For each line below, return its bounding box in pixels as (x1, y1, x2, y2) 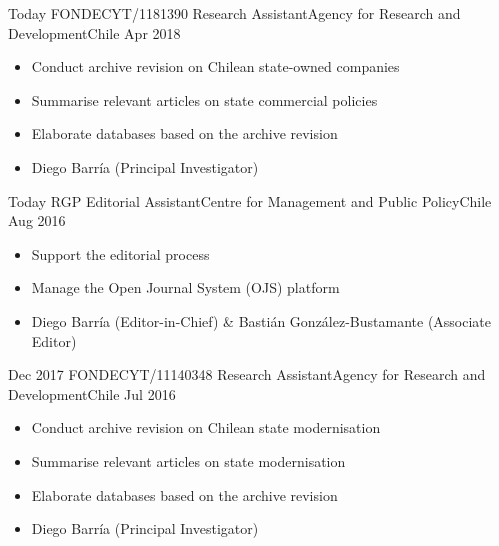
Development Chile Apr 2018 (8, 22, 181, 43)
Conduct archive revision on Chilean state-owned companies (31, 56, 400, 77)
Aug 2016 (8, 210, 66, 231)
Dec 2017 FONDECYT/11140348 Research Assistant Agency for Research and (8, 364, 486, 385)
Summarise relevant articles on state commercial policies (31, 89, 378, 110)
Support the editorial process (31, 243, 210, 264)
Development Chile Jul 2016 (8, 383, 176, 404)
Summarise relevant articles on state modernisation (31, 450, 346, 471)
